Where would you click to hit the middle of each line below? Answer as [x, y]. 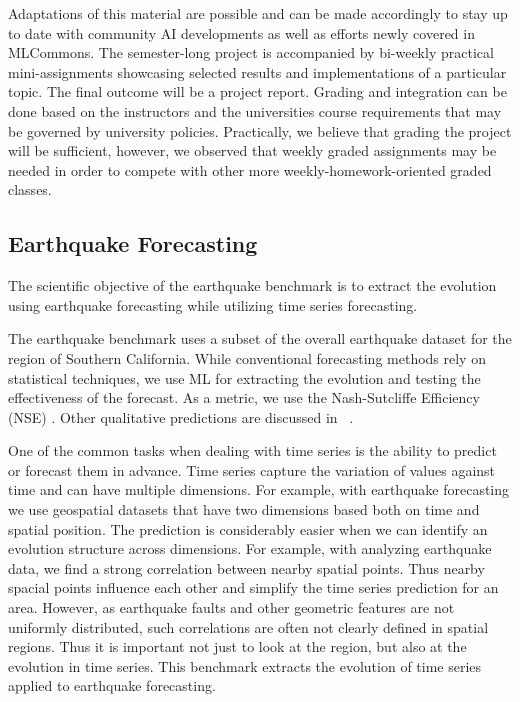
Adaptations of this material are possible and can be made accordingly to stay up [258, 13]
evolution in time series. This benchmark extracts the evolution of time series [245, 665]
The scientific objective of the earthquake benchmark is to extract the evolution [252, 285]
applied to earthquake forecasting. [112, 685]
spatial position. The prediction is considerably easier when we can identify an [248, 528]
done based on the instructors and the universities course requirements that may [255, 110]
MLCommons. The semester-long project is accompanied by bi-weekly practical [251, 52]
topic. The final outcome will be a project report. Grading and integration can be [257, 91]
